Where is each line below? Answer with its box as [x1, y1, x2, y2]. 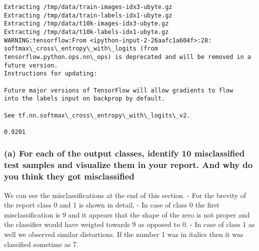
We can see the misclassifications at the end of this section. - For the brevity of [4, 189, 246, 200]
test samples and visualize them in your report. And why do [4, 158, 253, 171]
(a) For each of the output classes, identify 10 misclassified [4, 147, 245, 159]
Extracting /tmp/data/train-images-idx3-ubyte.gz [4, 3, 172, 10]
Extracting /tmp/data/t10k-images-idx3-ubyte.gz [4, 20, 169, 27]
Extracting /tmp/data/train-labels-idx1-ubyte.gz [4, 11, 172, 19]
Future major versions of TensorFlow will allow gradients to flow [4, 86, 233, 94]
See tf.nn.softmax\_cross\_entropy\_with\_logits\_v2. [4, 111, 190, 119]
